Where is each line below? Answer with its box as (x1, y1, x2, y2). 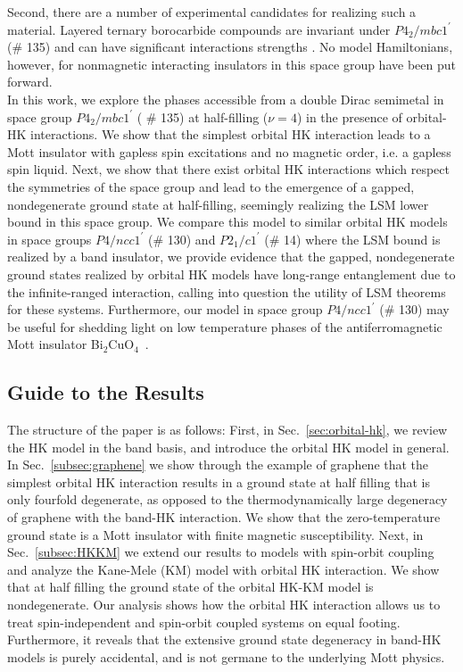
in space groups (7, 229, 92, 248)
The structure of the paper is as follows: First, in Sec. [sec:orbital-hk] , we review (7, 420, 448, 439)
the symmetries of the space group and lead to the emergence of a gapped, (7, 177, 415, 195)
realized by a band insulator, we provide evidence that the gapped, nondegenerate (7, 247, 455, 266)
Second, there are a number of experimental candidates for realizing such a (7, 3, 417, 21)
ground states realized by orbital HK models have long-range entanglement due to (7, 264, 456, 283)
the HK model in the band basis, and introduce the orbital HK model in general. (7, 437, 450, 456)
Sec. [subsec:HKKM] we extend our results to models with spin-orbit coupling (7, 543, 434, 561)
